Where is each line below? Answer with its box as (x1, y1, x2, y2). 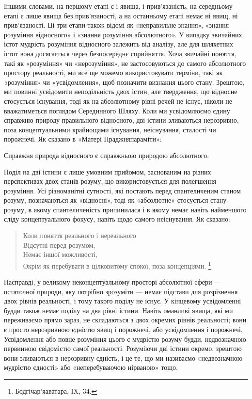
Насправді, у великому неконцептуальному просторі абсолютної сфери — (4, 277, 221, 287)
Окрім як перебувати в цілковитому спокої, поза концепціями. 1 (23, 259, 211, 271)
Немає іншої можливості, (23, 249, 98, 259)
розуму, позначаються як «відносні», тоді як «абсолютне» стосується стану (4, 195, 227, 205)
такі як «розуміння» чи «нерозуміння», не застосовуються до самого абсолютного (4, 58, 246, 68)
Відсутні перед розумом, (23, 239, 95, 250)
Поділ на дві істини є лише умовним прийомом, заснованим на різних (4, 166, 211, 176)
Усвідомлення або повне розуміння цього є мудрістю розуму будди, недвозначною (4, 334, 246, 344)
